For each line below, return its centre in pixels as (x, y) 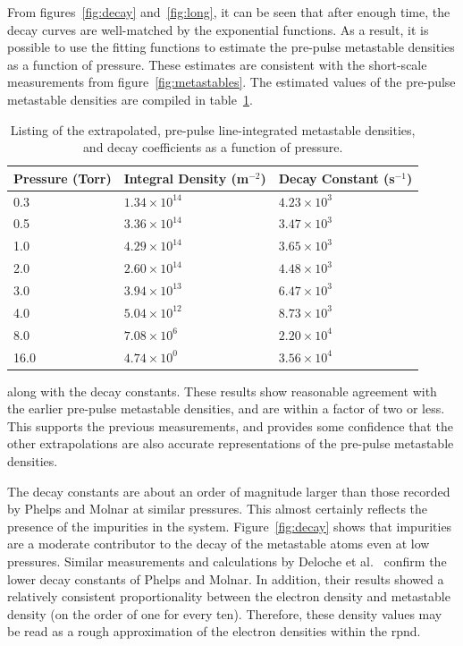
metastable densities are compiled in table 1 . (130, 99)
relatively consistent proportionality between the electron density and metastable (229, 596)
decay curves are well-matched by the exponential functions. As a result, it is (218, 29)
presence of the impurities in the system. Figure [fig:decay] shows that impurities (230, 526)
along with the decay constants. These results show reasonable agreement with (222, 391)
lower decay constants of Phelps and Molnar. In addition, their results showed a (226, 578)
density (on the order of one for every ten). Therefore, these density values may (225, 613)
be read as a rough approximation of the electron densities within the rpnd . (214, 631)
